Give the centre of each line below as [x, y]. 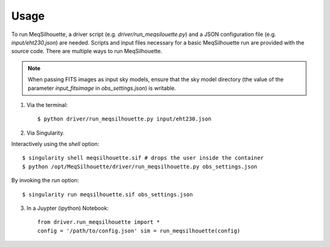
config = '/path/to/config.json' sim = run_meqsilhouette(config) [139, 230]
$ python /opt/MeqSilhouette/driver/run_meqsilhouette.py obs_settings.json [140, 166]
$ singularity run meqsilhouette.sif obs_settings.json [108, 194]
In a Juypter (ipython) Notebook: [68, 208]
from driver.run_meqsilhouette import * [99, 222]
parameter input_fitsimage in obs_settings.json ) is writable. [102, 88]
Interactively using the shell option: [55, 144]
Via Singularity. [46, 133]
